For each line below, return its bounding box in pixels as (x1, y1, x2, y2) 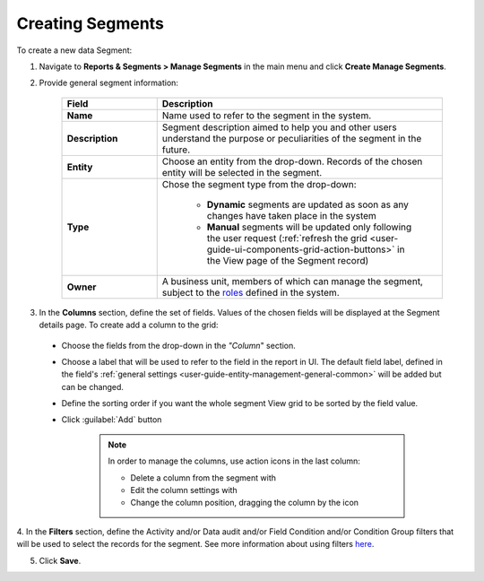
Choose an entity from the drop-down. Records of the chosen (161, 155, 423, 168)
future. (161, 143, 191, 156)
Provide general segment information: (39, 77, 179, 89)
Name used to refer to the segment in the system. (161, 108, 372, 121)
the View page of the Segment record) (206, 254, 369, 266)
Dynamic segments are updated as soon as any (206, 198, 410, 211)
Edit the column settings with (130, 485, 238, 496)
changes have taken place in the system (206, 209, 376, 221)
